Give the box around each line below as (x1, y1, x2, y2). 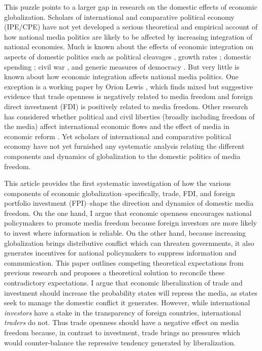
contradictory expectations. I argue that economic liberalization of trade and (4, 277, 243, 288)
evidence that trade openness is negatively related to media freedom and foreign (4, 91, 253, 102)
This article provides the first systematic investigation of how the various (4, 178, 231, 188)
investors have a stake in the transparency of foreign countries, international (4, 307, 241, 317)
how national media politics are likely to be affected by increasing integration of (4, 31, 253, 42)
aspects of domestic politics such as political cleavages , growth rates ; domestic (4, 51, 251, 61)
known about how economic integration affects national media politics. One (4, 71, 239, 82)
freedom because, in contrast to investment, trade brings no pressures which (4, 327, 241, 337)
